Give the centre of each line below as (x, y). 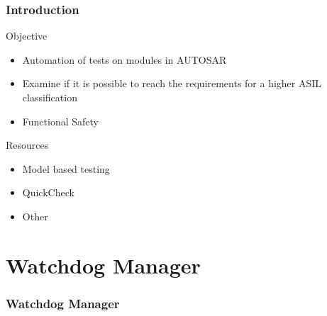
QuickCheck (48, 192)
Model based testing (66, 168)
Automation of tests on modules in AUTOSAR (124, 59)
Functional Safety (60, 121)
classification (50, 97)
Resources (27, 145)
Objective (27, 36)
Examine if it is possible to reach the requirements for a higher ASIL (172, 83)
